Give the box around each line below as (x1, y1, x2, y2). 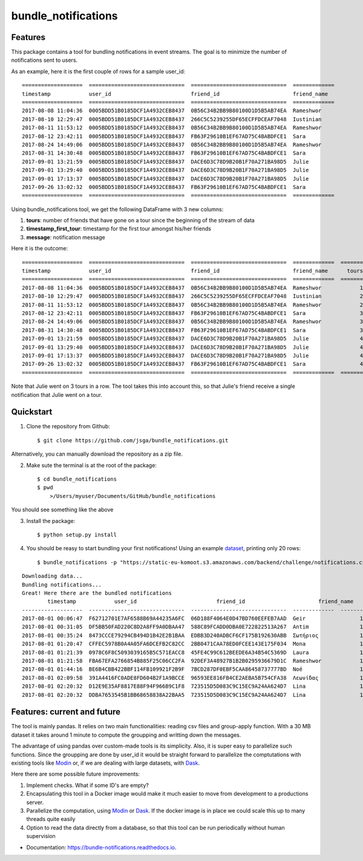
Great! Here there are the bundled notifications (22, 590, 172, 596)
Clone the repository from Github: (26, 423, 110, 430)
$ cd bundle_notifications (37, 476, 117, 482)
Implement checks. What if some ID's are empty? (26, 782, 149, 789)
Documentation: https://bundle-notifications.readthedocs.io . (26, 843, 177, 851)
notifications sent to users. (11, 56, 78, 64)
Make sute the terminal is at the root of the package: (26, 461, 157, 469)
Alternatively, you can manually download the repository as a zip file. (11, 450, 183, 457)
